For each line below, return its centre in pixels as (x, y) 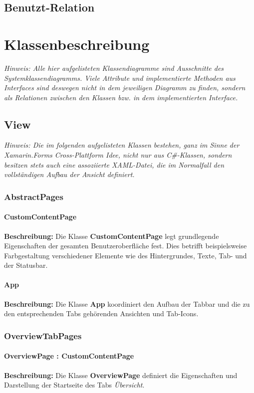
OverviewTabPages (43, 335)
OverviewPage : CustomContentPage (69, 356)
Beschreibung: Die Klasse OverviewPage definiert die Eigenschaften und (121, 375)
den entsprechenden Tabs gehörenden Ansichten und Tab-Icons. (101, 313)
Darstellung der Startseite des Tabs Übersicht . (74, 385)
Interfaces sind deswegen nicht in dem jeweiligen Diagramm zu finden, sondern (125, 88)
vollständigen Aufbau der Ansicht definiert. (69, 174)
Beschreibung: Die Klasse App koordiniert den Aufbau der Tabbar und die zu (127, 303)
